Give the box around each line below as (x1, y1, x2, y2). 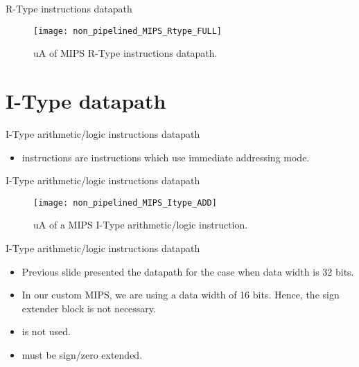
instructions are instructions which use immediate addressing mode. (21, 150, 310, 164)
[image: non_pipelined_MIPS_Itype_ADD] (33, 197, 217, 208)
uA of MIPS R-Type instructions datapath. (33, 46, 218, 60)
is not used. (21, 324, 71, 339)
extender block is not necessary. (21, 301, 156, 315)
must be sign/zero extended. (21, 347, 143, 361)
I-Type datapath (6, 87, 166, 115)
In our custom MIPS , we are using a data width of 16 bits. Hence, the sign (21, 287, 340, 302)
